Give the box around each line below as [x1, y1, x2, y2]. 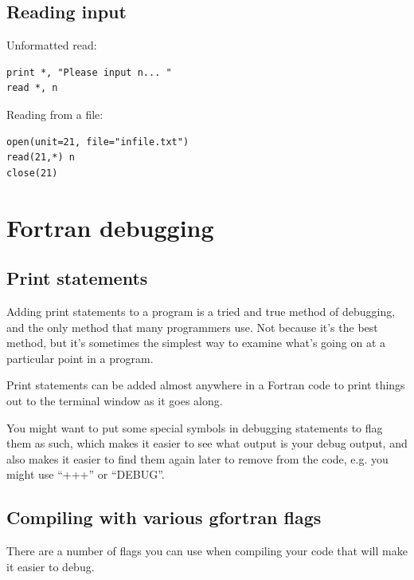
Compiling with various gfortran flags [6, 505, 322, 530]
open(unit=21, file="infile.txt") [6, 136, 189, 148]
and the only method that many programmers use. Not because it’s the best [6, 318, 378, 335]
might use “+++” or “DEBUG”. [6, 466, 165, 483]
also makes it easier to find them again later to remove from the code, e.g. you [6, 450, 389, 467]
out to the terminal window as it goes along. [6, 392, 223, 408]
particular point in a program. [6, 349, 154, 366]
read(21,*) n [6, 152, 75, 164]
